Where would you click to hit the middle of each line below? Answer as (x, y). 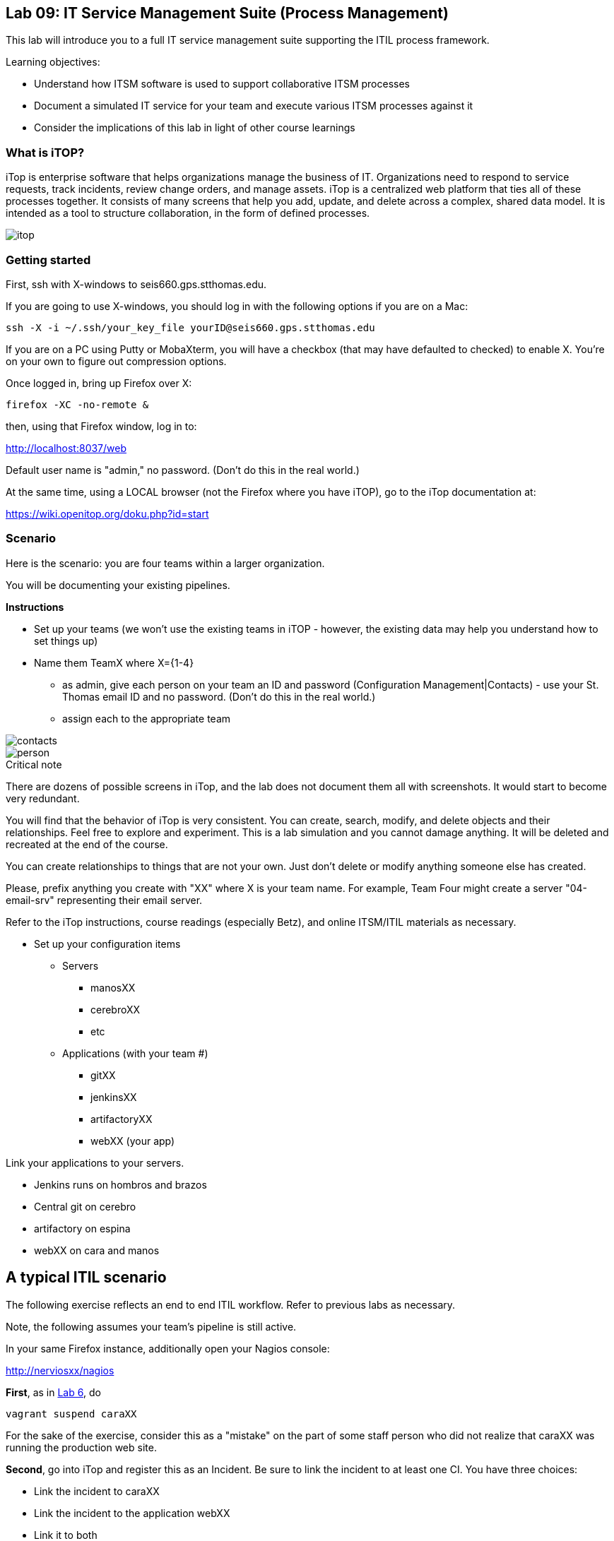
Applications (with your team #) (135, 1053)
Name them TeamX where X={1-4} (114, 662)
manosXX (113, 987)
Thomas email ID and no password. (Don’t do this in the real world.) (219, 696)
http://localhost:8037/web (66, 448)
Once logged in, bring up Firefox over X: (99, 383)
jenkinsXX (114, 1097)
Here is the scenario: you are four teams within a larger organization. (165, 563)
